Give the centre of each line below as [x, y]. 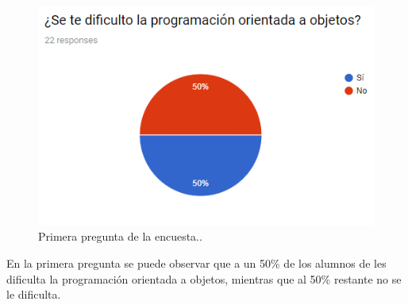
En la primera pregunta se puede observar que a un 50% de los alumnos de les [196, 263]
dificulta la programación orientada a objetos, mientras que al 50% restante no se [204, 278]
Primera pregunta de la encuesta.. [120, 236]
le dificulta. [34, 294]
